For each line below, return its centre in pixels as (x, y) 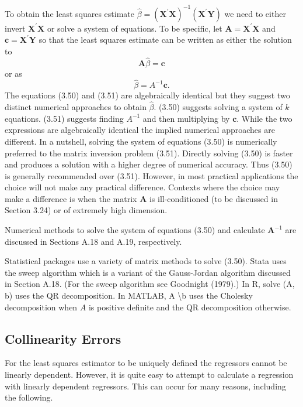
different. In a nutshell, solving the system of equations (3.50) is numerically (141, 141)
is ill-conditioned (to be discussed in (213, 198)
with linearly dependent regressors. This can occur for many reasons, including (145, 386)
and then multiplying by (186, 118)
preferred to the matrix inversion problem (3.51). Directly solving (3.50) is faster (149, 153)
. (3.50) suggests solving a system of (218, 107)
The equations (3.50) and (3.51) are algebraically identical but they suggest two (147, 95)
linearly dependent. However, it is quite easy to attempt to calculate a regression (149, 374)
